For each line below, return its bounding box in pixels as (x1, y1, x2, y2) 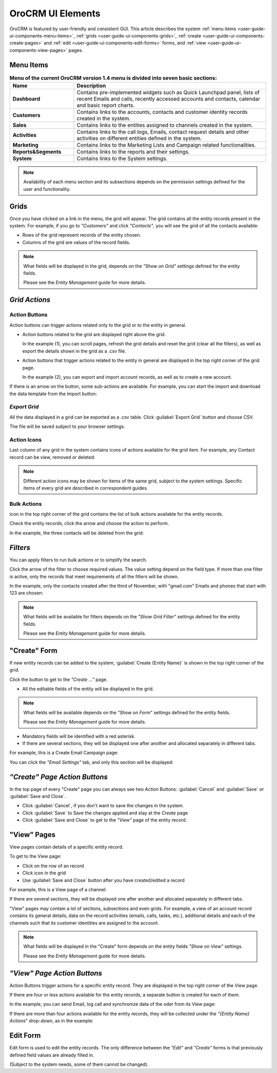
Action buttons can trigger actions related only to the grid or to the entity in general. (9, 322, 187, 328)
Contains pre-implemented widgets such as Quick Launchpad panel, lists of (76, 89, 260, 96)
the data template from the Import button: (9, 391, 97, 397)
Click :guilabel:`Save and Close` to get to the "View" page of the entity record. (22, 817, 187, 823)
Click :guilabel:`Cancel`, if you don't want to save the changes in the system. (22, 803, 184, 809)
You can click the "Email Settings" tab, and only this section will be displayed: (9, 759, 174, 765)
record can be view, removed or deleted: (9, 454, 95, 460)
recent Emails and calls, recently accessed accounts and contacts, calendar (76, 95, 261, 102)
